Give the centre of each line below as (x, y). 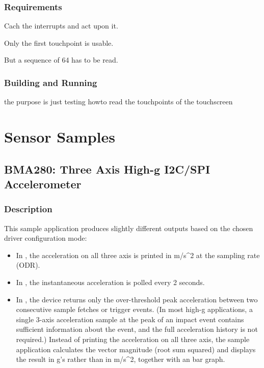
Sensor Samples (60, 136)
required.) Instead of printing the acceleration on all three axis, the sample (133, 339)
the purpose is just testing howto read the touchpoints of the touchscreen (118, 102)
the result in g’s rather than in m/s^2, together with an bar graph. (121, 359)
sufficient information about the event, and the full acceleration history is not (137, 329)
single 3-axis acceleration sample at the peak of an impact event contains (130, 319)
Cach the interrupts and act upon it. (61, 26)
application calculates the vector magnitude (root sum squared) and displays (136, 349)
